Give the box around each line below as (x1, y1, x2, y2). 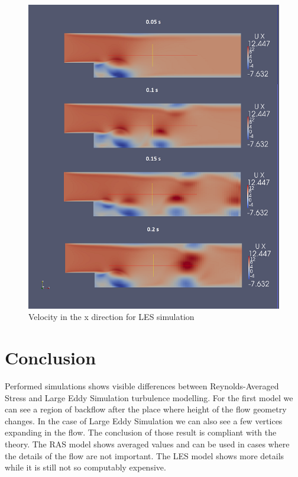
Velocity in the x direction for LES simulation (28, 310, 195, 323)
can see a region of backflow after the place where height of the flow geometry (5, 403, 287, 415)
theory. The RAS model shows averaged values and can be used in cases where (5, 437, 290, 450)
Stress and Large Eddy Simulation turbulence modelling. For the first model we (5, 391, 293, 404)
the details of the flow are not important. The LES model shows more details (5, 449, 284, 462)
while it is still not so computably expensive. (5, 461, 166, 473)
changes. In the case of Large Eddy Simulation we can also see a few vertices (5, 414, 283, 427)
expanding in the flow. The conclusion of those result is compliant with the (5, 426, 277, 438)
